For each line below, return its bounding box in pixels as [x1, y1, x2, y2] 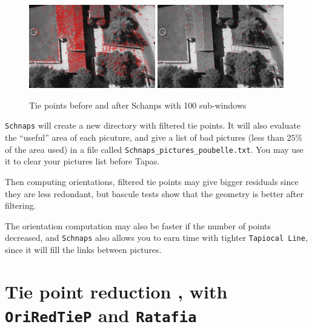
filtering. [5, 199, 36, 212]
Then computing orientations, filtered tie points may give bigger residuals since [5, 175, 299, 187]
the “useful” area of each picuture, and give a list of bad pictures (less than [5, 131, 284, 144]
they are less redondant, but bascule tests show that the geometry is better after [5, 187, 304, 200]
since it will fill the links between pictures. [5, 243, 162, 255]
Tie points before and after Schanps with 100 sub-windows [29, 98, 247, 111]
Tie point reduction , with [5, 278, 228, 303]
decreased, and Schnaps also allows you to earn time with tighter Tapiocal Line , [5, 231, 308, 244]
